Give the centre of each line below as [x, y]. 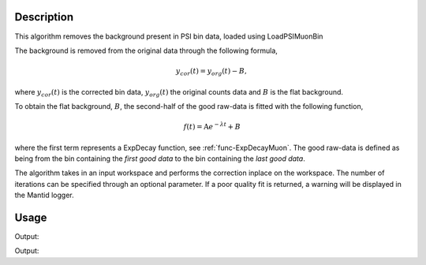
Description [44, 17]
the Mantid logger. [44, 195]
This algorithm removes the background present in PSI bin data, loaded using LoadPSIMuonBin [169, 36]
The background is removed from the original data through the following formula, [146, 50]
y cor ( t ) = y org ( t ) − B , [211, 72]
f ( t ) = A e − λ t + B [212, 126]
